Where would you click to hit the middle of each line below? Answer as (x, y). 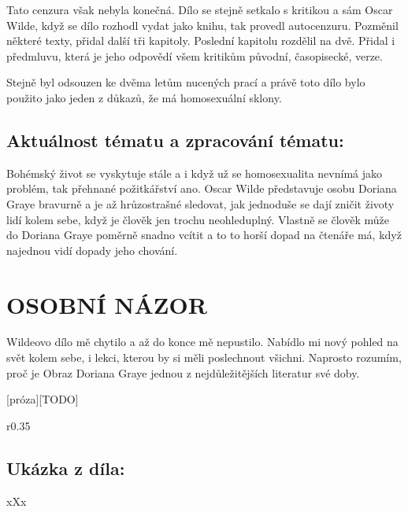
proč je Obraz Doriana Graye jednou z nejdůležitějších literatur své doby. (183, 372)
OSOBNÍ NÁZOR (107, 304)
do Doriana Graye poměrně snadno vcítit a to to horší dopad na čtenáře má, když (204, 235)
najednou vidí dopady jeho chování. (92, 250)
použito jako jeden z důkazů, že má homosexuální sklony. (144, 97)
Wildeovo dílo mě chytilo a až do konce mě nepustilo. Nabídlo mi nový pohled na (202, 342)
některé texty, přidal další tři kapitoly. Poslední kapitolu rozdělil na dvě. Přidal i (201, 41)
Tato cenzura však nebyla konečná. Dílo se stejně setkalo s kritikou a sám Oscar (200, 9)
